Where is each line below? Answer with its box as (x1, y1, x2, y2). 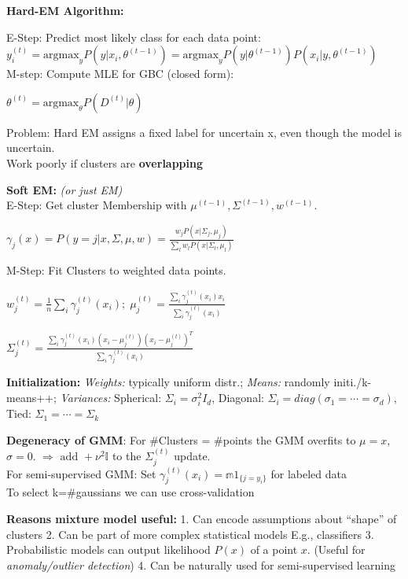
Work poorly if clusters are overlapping (6, 154, 204, 171)
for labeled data (270, 465, 347, 481)
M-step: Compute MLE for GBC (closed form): (6, 65, 234, 82)
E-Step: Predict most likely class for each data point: (6, 28, 261, 45)
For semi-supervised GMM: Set (6, 465, 156, 481)
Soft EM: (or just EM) (6, 181, 123, 197)
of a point (250, 541, 298, 558)
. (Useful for (307, 541, 366, 558)
